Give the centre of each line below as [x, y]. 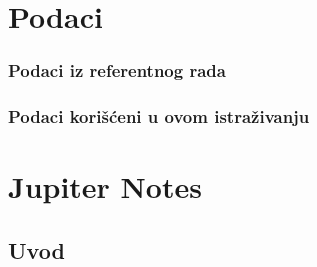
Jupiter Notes [105, 186]
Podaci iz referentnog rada [117, 70]
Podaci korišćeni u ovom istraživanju [159, 116]
